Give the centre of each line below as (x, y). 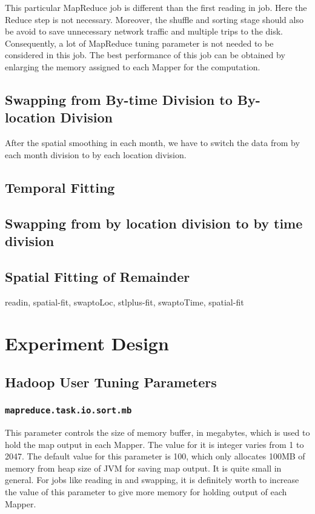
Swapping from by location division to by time (154, 223)
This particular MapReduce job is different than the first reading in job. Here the (156, 7)
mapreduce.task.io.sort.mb (68, 411)
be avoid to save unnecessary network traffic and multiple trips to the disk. (144, 31)
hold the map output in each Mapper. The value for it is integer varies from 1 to (154, 444)
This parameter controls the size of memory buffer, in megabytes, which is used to (157, 432)
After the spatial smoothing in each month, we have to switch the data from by (152, 143)
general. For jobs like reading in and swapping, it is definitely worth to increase (152, 480)
